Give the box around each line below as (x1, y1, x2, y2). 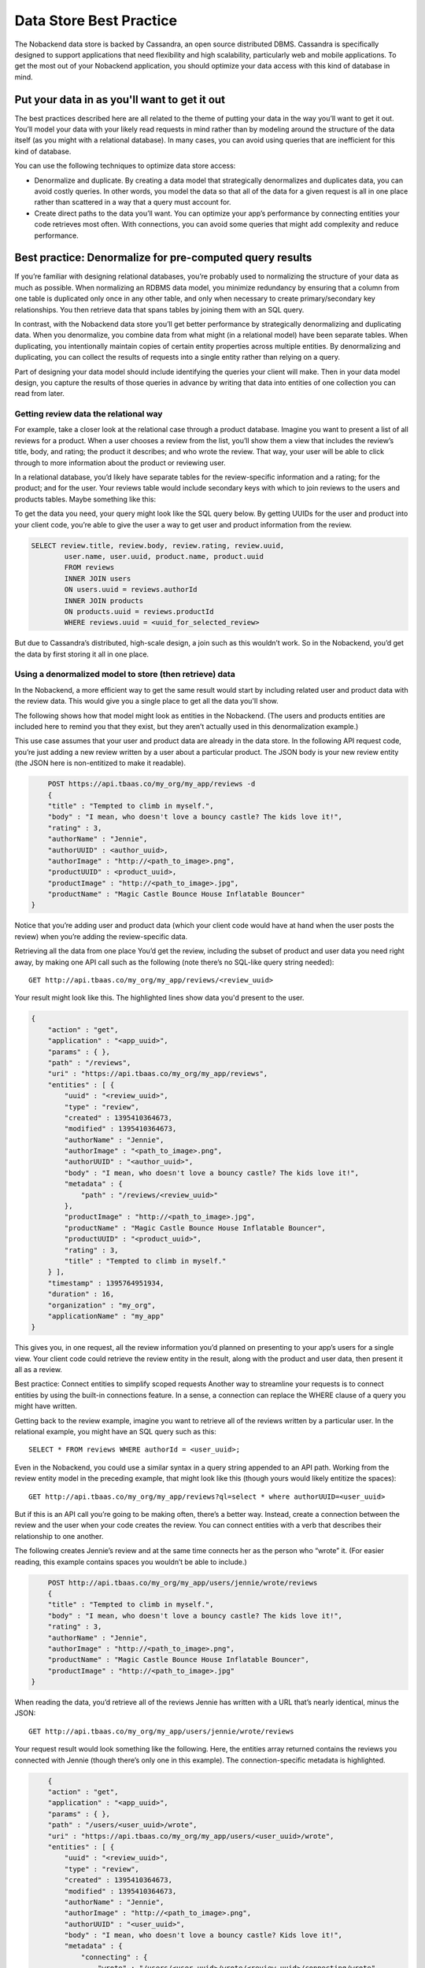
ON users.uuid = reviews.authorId (64, 585, 198, 594)
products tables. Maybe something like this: (14, 494, 157, 504)
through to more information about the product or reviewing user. (14, 457, 226, 468)
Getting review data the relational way (14, 409, 163, 420)
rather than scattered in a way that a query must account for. (34, 198, 231, 207)
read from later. (14, 389, 65, 398)
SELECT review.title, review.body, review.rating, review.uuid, (31, 541, 285, 550)
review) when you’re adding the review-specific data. (14, 931, 188, 941)
